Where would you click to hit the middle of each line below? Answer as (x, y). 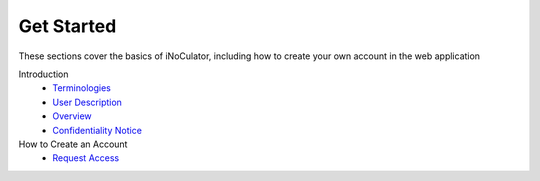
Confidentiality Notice (97, 130)
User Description (87, 102)
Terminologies (82, 88)
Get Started (67, 26)
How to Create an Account (73, 144)
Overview (72, 116)
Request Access (86, 158)
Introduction (43, 74)
